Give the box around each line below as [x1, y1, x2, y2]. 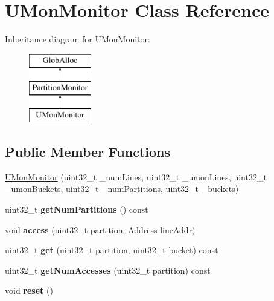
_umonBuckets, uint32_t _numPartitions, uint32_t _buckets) [5, 182, 239, 195]
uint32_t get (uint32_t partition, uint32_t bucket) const [5, 243, 218, 256]
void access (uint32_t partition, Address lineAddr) [5, 223, 196, 236]
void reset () [5, 284, 53, 297]
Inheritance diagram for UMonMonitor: [5, 33, 150, 45]
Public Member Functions [5, 142, 170, 161]
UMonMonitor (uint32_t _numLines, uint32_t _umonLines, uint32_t [5, 170, 267, 183]
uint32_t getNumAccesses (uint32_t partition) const [5, 263, 211, 276]
